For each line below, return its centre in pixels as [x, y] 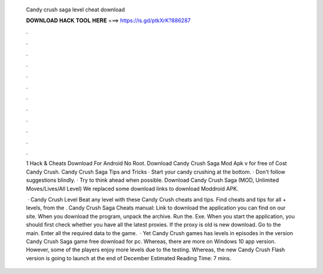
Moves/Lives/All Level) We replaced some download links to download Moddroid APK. [132, 188]
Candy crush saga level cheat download [75, 10]
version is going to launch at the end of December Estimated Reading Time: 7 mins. [129, 258]
